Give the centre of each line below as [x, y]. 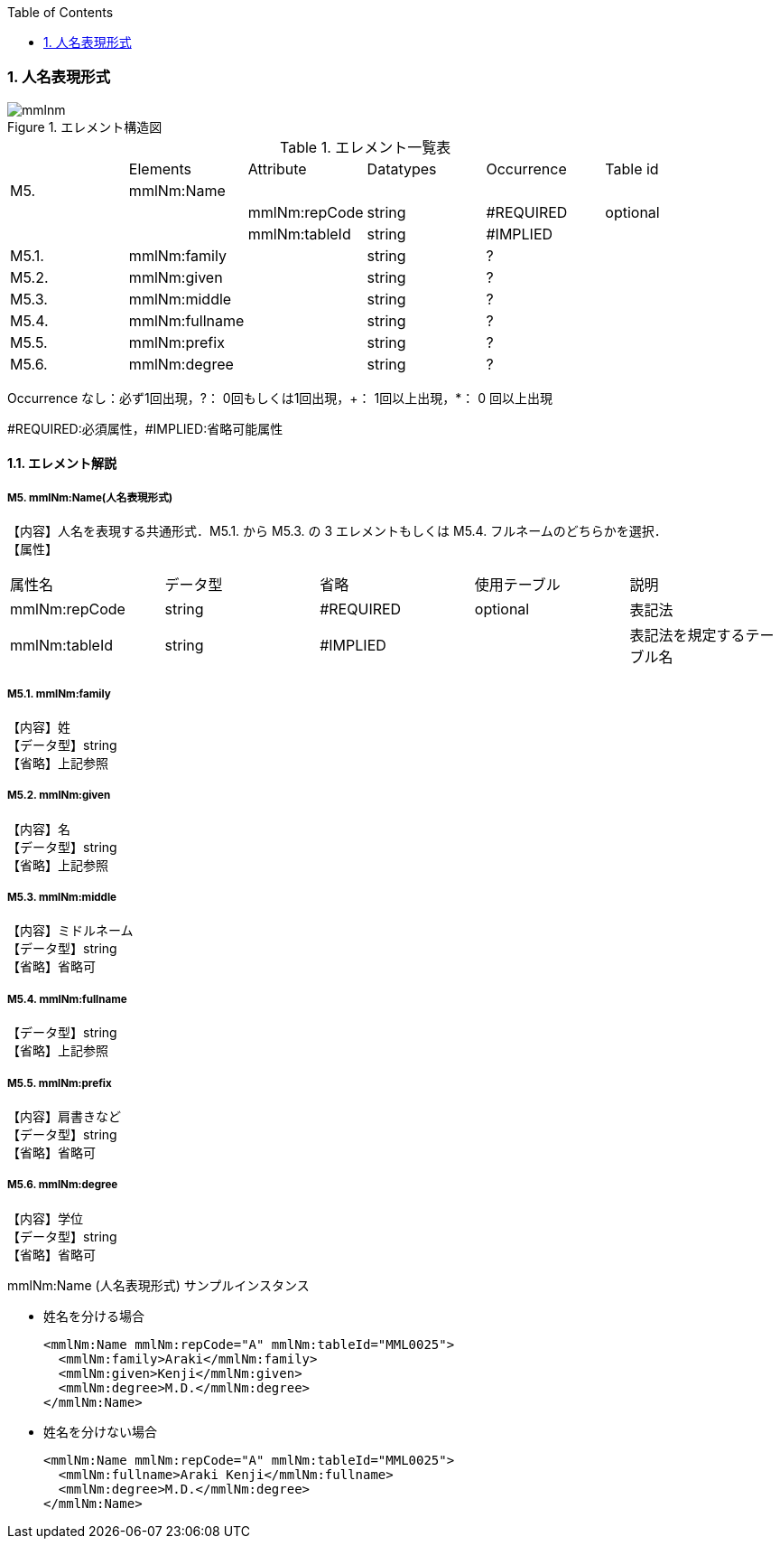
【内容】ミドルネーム [70, 931]
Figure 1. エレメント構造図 [85, 126]
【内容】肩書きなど [64, 1117]
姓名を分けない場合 [100, 1431]
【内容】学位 [45, 1218]
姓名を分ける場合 [94, 1316]
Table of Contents [60, 12]
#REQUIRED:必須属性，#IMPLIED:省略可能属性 [145, 428]
